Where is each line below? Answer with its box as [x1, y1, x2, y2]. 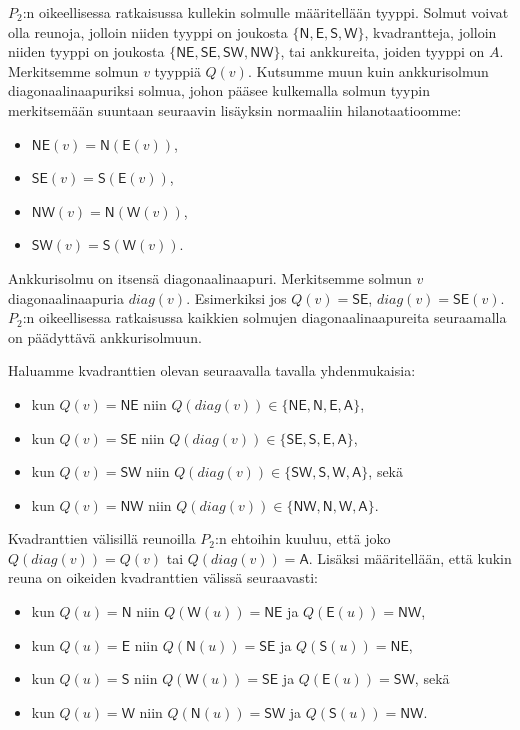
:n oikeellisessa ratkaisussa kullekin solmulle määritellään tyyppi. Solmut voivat [22, 2, 509, 22]
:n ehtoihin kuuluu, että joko [215, 528, 391, 549]
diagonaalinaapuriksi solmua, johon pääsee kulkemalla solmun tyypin [8, 80, 430, 101]
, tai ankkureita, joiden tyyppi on [280, 41, 485, 62]
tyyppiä [154, 60, 201, 81]
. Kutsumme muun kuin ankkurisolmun [247, 60, 489, 81]
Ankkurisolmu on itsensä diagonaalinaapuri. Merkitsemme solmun [8, 267, 412, 288]
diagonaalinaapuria [8, 287, 124, 308]
